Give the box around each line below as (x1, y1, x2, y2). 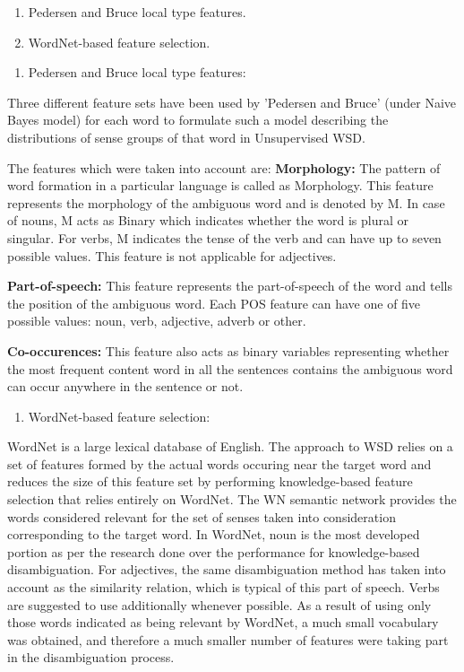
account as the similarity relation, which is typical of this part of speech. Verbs (7, 578, 440, 597)
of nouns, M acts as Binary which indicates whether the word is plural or (7, 211, 408, 230)
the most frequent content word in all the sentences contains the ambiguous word (7, 359, 453, 378)
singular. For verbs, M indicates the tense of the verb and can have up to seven (7, 228, 442, 247)
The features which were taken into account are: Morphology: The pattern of (7, 158, 441, 177)
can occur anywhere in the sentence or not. (7, 377, 244, 396)
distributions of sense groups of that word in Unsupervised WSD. (7, 127, 365, 146)
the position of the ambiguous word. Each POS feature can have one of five (7, 293, 421, 312)
